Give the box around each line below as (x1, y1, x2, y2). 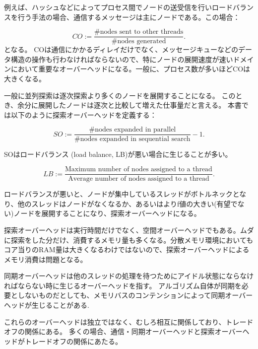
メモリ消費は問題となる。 (4, 254, 87, 264)
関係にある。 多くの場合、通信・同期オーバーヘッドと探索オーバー (24, 326, 243, 337)
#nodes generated (111, 38, 166, 45)
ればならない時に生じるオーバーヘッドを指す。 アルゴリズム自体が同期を (4, 280, 242, 290)
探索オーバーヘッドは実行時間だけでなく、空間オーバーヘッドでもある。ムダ (4, 224, 254, 235)
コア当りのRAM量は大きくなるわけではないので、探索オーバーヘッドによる (4, 244, 250, 255)
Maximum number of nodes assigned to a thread (64, 166, 212, 173)
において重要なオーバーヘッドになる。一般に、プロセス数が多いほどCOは (10, 64, 251, 74)
